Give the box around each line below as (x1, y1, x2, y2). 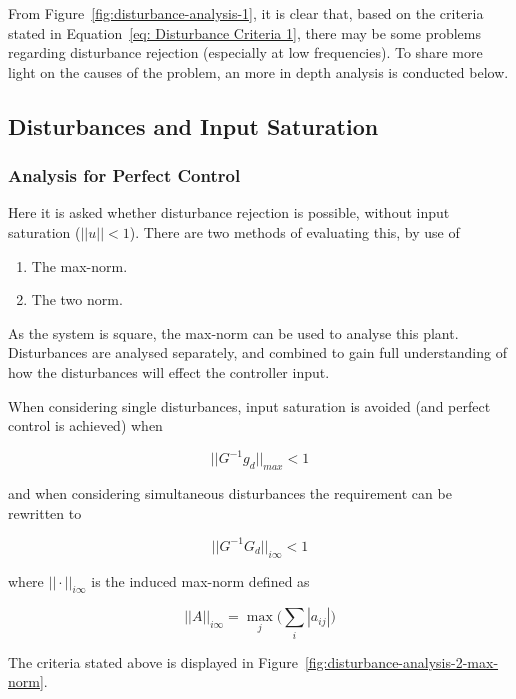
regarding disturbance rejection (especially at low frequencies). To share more (8, 42, 483, 63)
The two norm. (31, 289, 123, 310)
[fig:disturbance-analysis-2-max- (304, 651, 499, 672)
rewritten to (8, 502, 82, 523)
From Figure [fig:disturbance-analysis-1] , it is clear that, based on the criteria (8, 3, 484, 23)
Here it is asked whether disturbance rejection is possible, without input (8, 202, 450, 223)
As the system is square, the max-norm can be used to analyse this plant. (8, 322, 459, 343)
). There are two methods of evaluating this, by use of (129, 221, 460, 242)
